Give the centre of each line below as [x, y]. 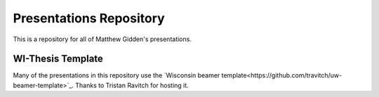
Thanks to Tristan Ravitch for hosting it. [132, 85]
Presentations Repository [89, 18]
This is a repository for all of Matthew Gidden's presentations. [102, 39]
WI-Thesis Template [58, 59]
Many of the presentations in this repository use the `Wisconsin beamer [117, 75]
